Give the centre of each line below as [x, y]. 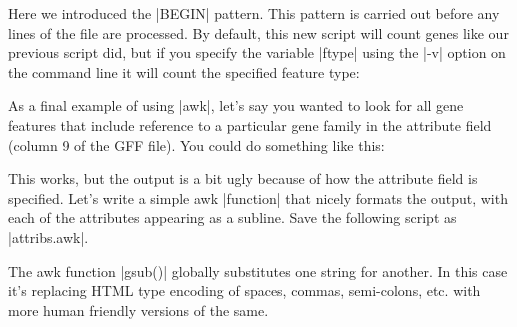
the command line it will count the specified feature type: [184, 71]
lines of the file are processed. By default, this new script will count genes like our [258, 32]
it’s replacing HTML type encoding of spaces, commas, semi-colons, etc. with [244, 290]
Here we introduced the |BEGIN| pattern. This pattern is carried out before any [254, 13]
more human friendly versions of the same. [138, 309]
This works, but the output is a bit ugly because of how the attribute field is [243, 178]
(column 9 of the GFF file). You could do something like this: [196, 144]
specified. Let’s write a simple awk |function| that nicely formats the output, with [258, 197]
